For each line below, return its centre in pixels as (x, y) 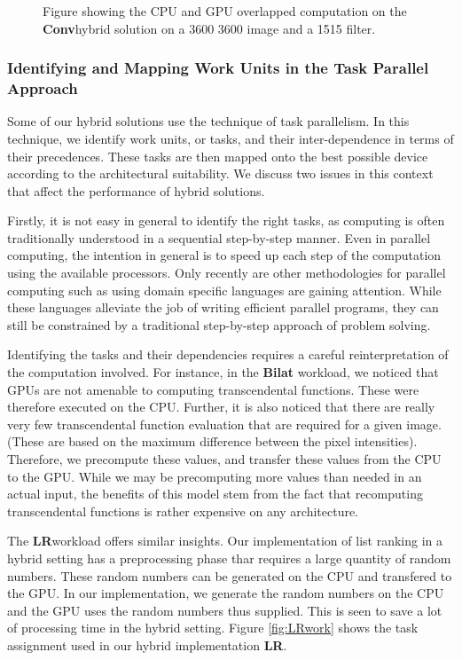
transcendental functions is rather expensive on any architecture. (183, 511)
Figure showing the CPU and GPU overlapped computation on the (225, 11)
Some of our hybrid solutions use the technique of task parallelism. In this (208, 121)
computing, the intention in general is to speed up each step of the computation (224, 255)
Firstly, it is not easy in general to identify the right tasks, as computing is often (226, 220)
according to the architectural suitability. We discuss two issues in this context (220, 173)
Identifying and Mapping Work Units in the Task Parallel (218, 68)
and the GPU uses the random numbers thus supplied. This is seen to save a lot (225, 610)
